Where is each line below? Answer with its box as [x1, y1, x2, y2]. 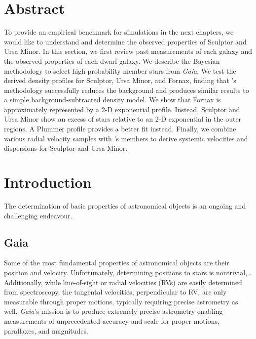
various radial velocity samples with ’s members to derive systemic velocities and [4, 133, 248, 143]
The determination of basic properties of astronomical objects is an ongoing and [4, 200, 246, 211]
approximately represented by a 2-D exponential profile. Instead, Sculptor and [4, 104, 240, 114]
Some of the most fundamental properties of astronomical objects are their [4, 257, 229, 268]
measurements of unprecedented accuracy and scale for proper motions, [4, 315, 219, 326]
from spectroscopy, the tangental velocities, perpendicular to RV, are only [4, 287, 227, 297]
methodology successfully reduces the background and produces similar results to [4, 85, 249, 95]
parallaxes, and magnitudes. [4, 325, 88, 336]
